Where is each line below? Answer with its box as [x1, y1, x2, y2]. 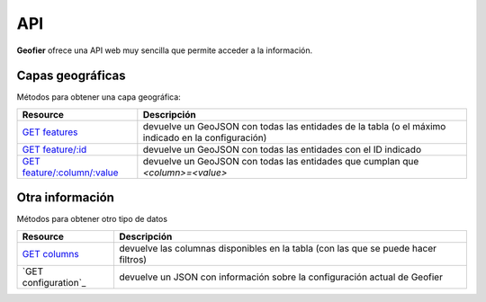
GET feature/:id [22, 143, 87, 155]
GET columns [22, 247, 80, 260]
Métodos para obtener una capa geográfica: [16, 92, 182, 102]
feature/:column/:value [22, 166, 119, 179]
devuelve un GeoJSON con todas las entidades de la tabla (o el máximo [142, 120, 446, 132]
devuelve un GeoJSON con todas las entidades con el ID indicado [142, 143, 422, 155]
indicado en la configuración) [142, 131, 267, 144]
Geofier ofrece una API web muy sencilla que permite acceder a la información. [16, 45, 313, 56]
